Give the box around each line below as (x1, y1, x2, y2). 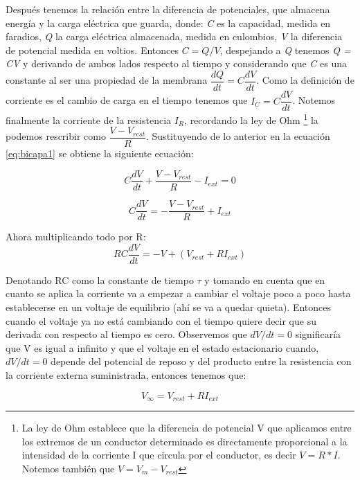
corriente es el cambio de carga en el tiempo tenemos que (6, 93, 248, 107)
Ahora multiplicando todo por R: (6, 229, 146, 244)
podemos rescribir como (6, 129, 106, 143)
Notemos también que (21, 461, 115, 475)
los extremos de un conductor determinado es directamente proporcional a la (21, 434, 348, 448)
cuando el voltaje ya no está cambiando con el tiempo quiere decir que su (6, 313, 316, 328)
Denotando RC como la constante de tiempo (6, 272, 194, 287)
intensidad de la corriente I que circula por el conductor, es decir (21, 447, 296, 462)
